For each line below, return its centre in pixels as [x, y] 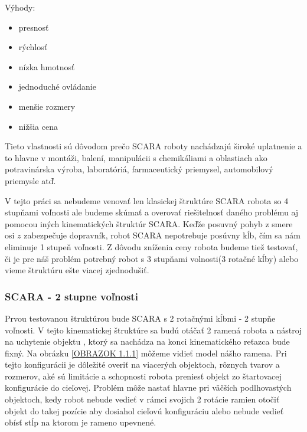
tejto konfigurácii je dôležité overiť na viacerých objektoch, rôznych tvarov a [142, 364]
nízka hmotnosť [47, 66]
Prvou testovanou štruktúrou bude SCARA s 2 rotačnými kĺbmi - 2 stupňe [140, 318]
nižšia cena [38, 126]
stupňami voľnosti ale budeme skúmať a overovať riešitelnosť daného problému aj [152, 212]
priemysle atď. [30, 180]
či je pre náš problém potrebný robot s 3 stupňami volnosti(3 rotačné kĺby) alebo [152, 258]
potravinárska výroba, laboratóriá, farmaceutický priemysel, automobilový [139, 169]
